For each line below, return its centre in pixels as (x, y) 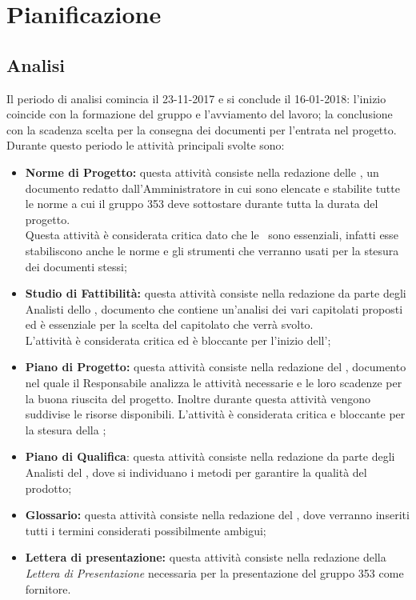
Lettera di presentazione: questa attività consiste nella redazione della (206, 557)
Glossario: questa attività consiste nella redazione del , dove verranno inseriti (217, 515)
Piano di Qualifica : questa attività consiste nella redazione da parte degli (210, 456)
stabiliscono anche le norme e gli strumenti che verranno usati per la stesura (212, 250)
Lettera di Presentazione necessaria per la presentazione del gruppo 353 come (214, 573)
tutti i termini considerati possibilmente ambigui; (146, 530)
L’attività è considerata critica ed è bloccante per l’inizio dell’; (178, 340)
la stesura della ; (66, 429)
